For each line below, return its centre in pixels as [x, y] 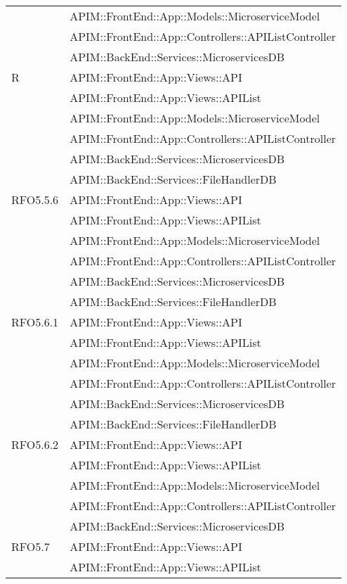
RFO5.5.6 [35, 199]
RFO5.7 [31, 546]
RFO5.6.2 [35, 444]
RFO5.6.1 [35, 322]
